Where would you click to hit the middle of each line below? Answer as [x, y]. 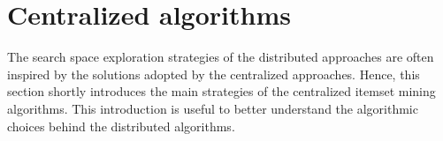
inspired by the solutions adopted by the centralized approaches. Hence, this [214, 74]
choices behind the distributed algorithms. [121, 126]
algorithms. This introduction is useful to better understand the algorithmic [213, 108]
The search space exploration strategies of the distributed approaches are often [221, 57]
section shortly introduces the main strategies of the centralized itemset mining [221, 91]
